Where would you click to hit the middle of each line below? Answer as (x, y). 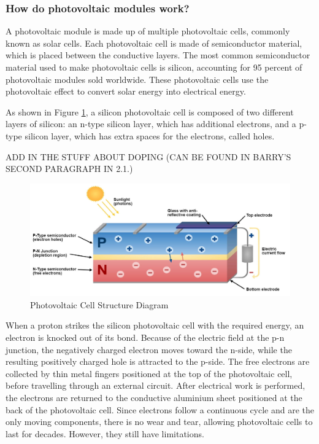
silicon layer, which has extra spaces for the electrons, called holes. (150, 135)
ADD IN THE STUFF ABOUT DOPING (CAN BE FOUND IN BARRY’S (148, 156)
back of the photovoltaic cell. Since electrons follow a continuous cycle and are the (160, 409)
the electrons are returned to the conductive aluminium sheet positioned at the (154, 397)
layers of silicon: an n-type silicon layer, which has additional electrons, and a (151, 124)
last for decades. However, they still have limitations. (105, 433)
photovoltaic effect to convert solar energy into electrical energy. (126, 91)
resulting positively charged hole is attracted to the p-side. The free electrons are (158, 361)
